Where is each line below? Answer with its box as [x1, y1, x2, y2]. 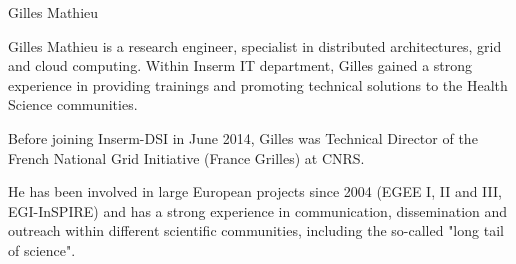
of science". [8, 239, 76, 260]
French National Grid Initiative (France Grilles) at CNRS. [8, 147, 365, 168]
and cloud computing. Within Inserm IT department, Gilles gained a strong [8, 55, 473, 76]
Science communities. [8, 94, 138, 115]
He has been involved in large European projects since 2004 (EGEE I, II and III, [8, 181, 502, 202]
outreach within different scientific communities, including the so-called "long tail [8, 220, 504, 241]
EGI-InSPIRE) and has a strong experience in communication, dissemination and [8, 200, 508, 221]
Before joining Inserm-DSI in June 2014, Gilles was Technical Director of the [8, 127, 478, 148]
